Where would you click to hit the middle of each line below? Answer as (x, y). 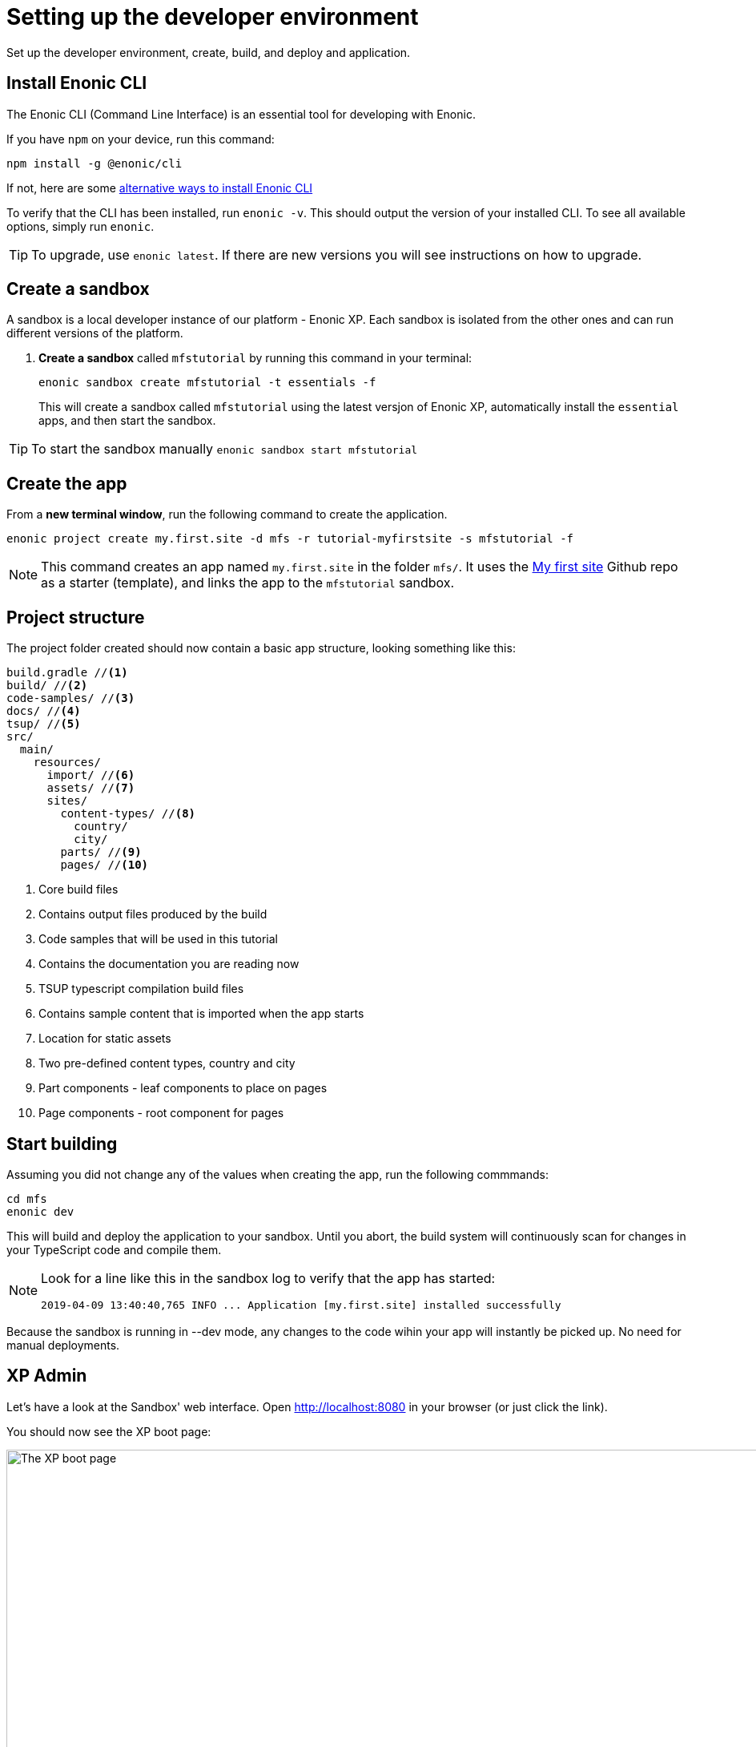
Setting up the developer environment (213, 17)
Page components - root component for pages (161, 1113)
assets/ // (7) (91, 788)
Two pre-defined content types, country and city (167, 1063)
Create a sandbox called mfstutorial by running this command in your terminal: (255, 358)
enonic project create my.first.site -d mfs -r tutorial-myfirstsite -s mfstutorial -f (290, 539)
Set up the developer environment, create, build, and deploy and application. (209, 52)
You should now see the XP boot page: (109, 1431)
